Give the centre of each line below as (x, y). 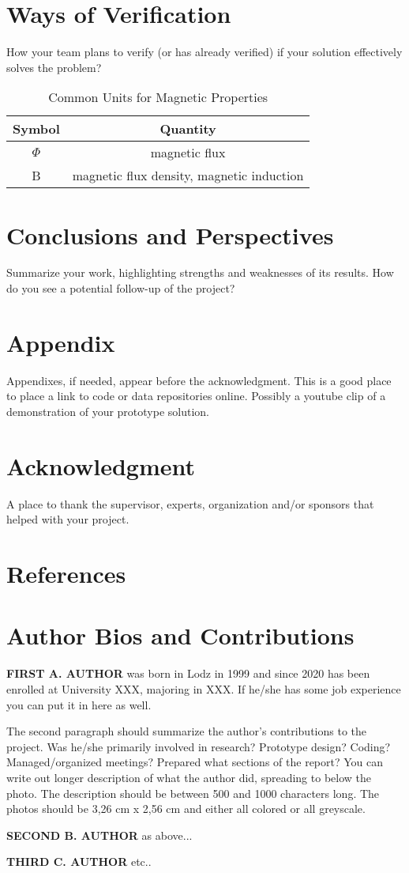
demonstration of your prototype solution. (108, 411)
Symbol (36, 129)
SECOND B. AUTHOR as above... (99, 835)
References (66, 574)
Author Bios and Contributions (180, 635)
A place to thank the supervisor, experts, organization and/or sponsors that (190, 503)
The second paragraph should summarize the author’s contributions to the (186, 731)
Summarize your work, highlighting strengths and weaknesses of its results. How (200, 272)
